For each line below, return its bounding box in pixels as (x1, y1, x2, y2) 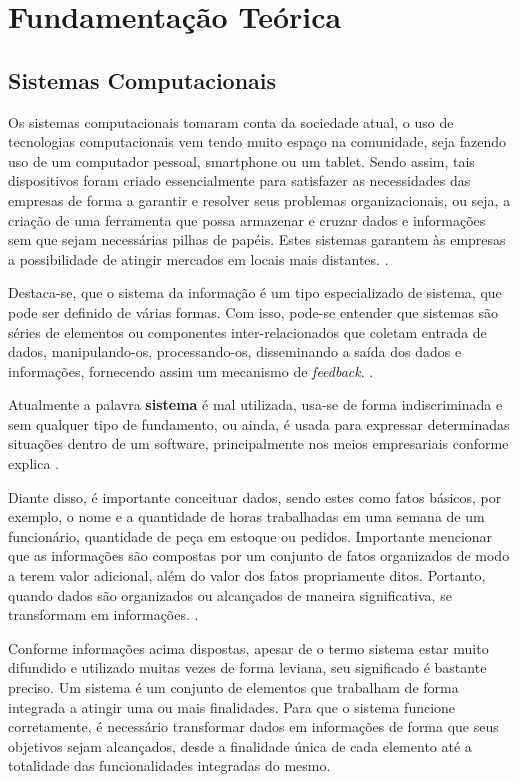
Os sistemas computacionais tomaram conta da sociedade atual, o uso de (8, 111, 454, 132)
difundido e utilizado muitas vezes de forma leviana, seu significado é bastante (8, 657, 487, 678)
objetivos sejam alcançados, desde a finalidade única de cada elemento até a (8, 735, 472, 756)
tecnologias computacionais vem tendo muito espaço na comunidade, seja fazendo (8, 131, 507, 152)
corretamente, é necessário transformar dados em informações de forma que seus (8, 716, 499, 737)
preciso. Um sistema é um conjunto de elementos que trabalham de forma (8, 677, 459, 698)
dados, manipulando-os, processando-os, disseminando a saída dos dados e (8, 341, 462, 362)
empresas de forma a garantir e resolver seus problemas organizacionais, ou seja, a (8, 189, 511, 210)
